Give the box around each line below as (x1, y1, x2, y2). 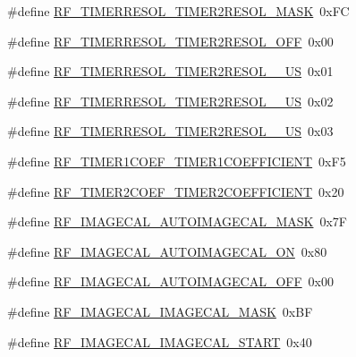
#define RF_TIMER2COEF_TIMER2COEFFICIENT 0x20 (7, 182, 344, 200)
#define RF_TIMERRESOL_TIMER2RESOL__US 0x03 (7, 122, 334, 140)
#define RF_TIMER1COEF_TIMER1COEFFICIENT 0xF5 (7, 151, 346, 170)
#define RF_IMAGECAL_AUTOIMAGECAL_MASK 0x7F (7, 212, 347, 231)
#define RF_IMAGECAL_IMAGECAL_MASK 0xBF (7, 302, 313, 320)
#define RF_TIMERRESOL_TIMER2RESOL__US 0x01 (7, 62, 334, 81)
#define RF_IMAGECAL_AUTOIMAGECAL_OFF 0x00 (7, 272, 335, 291)
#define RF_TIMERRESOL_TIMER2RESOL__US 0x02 (7, 91, 334, 110)
